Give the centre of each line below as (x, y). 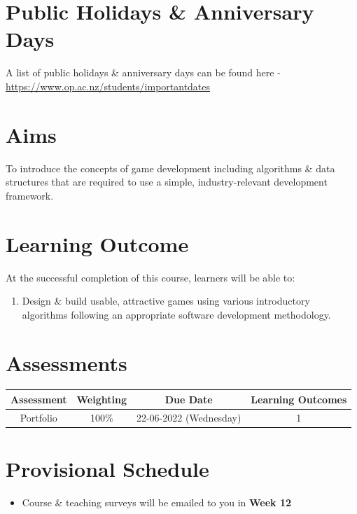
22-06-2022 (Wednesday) (189, 417)
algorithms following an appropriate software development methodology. (176, 314)
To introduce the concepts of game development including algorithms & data (170, 168)
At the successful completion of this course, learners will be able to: (150, 277)
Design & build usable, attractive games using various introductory (166, 301)
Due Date (189, 399)
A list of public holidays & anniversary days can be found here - (143, 72)
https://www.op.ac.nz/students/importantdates (108, 86)
